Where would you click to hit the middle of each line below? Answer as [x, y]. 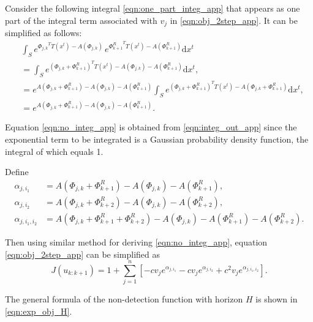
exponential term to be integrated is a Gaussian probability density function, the [157, 139]
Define [17, 172]
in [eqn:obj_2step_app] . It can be [234, 20]
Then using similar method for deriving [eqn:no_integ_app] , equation [136, 241]
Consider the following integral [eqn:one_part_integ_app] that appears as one [153, 8]
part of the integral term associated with [81, 20]
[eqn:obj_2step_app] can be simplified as [83, 254]
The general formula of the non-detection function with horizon [124, 299]
